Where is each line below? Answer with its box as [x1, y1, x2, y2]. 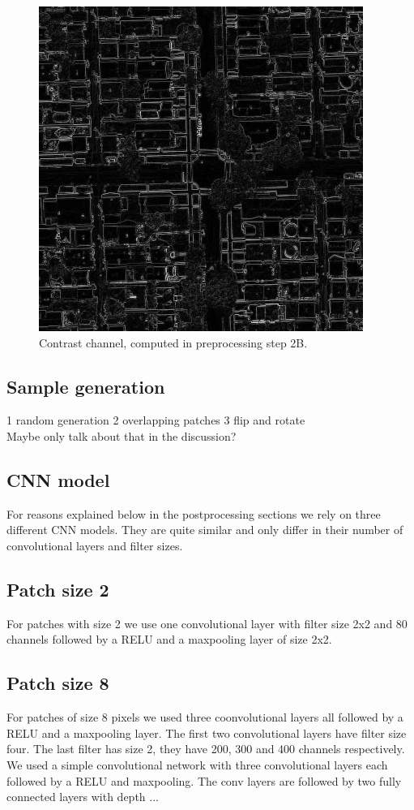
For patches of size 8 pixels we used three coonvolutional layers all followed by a [6, 709, 403, 726]
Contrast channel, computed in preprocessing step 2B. [39, 334, 308, 351]
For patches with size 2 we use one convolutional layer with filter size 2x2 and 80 [6, 614, 408, 631]
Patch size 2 [6, 576, 109, 601]
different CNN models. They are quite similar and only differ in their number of [6, 521, 403, 538]
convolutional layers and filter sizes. [6, 536, 183, 554]
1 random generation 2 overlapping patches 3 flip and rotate [6, 411, 305, 429]
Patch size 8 [6, 670, 109, 696]
